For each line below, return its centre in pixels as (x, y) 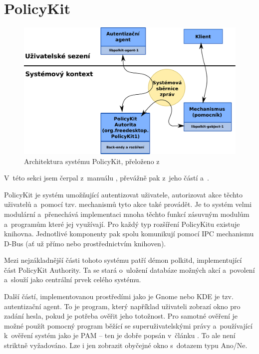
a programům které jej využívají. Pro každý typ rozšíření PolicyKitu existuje (122, 224)
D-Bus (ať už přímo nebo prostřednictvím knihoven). (85, 243)
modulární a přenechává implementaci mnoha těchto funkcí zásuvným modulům (127, 214)
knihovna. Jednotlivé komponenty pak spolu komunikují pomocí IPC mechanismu (129, 234)
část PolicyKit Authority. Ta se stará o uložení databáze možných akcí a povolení (129, 269)
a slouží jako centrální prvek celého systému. (73, 279)
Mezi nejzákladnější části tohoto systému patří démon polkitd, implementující (123, 260)
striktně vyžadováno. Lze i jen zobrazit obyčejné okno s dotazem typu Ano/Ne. (126, 345)
